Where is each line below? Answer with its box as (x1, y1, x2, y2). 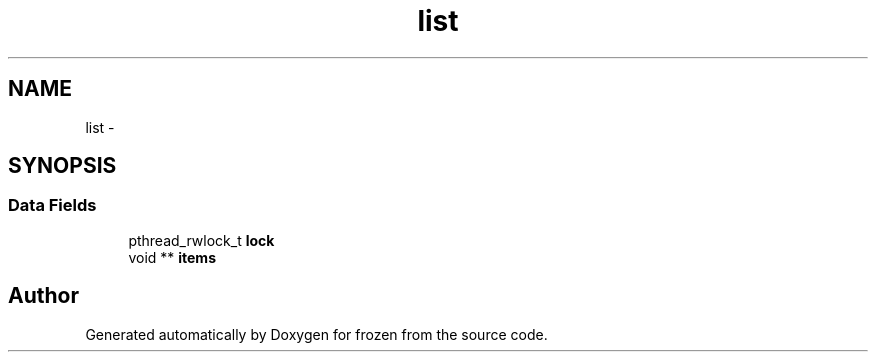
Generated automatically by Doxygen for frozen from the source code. (85, 325, 548, 343)
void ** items (128, 248, 216, 266)
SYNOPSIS (8, 153, 117, 179)
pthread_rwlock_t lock (128, 231, 275, 249)
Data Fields (8, 195, 97, 216)
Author (8, 283, 79, 309)
